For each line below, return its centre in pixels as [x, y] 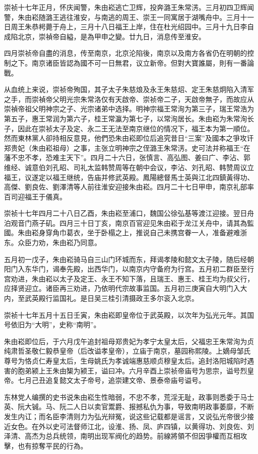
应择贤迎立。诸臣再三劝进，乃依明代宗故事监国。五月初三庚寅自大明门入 [122, 288]
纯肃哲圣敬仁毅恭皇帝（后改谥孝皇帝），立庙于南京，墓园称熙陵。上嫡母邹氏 [127, 351]
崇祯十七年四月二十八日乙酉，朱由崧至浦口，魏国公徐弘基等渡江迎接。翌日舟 [129, 213]
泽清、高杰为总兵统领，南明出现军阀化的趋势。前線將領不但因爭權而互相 [122, 436]
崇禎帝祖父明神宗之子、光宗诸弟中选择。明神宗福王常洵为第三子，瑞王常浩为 [129, 109]
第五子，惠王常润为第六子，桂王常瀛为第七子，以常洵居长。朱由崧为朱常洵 [126, 118]
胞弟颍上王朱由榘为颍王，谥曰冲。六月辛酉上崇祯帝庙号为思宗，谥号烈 [132, 370]
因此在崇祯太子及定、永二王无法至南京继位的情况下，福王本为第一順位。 [136, 128]
